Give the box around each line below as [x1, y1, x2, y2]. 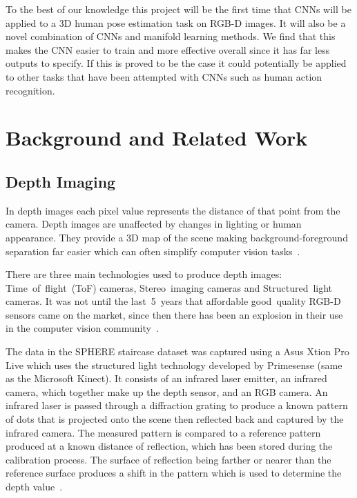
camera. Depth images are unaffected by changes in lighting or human [6, 217, 302, 231]
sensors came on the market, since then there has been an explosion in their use [6, 307, 343, 321]
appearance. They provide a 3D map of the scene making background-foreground [6, 230, 348, 244]
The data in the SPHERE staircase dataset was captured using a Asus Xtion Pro [6, 344, 349, 359]
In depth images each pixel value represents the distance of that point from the [6, 203, 340, 217]
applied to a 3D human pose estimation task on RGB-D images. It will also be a [6, 15, 346, 30]
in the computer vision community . [6, 321, 159, 335]
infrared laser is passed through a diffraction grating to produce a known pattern [6, 398, 348, 412]
